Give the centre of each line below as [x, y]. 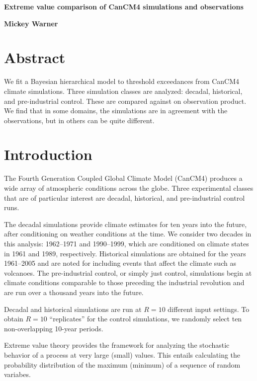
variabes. [17, 374]
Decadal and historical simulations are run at [73, 309]
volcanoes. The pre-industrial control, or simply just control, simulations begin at [128, 272]
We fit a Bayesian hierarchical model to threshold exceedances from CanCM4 [122, 81]
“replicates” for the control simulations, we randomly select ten [146, 319]
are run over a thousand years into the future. [74, 292]
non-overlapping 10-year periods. [54, 328]
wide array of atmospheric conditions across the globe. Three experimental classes [129, 188]
